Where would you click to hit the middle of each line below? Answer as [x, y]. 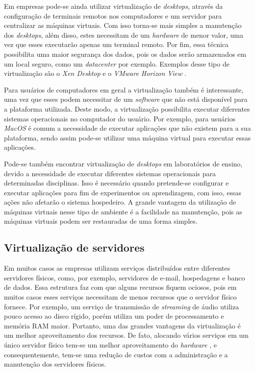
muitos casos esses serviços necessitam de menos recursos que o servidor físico [120, 297]
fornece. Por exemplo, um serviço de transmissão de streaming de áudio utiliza [122, 306]
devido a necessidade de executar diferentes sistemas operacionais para [110, 173]
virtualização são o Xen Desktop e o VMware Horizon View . [95, 73]
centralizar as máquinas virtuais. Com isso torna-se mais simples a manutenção [123, 25]
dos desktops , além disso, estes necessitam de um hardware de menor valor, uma [124, 35]
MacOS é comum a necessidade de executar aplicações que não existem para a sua [127, 128]
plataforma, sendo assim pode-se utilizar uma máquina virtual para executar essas [127, 137]
